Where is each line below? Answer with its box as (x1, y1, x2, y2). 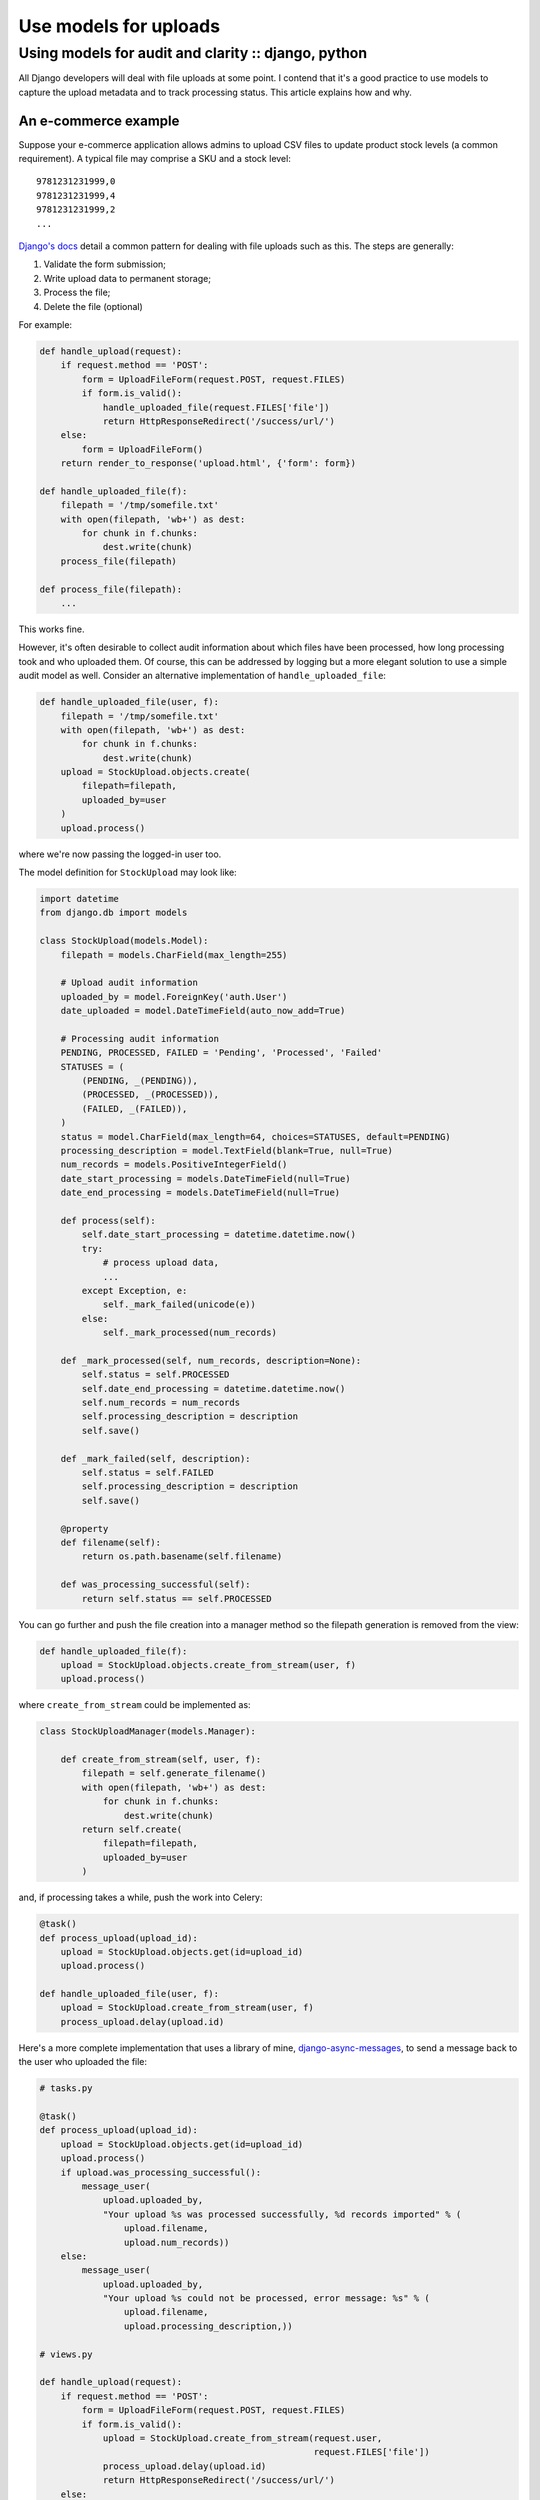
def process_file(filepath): (39, 583, 183, 595)
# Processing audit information (60, 1033, 220, 1044)
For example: (18, 318, 73, 330)
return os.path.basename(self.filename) (81, 1551, 283, 1562)
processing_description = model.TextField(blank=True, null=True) (60, 1145, 394, 1157)
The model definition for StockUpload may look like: (18, 866, 237, 879)
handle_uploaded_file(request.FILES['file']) (102, 401, 330, 413)
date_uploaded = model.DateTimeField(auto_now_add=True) (60, 1005, 346, 1017)
